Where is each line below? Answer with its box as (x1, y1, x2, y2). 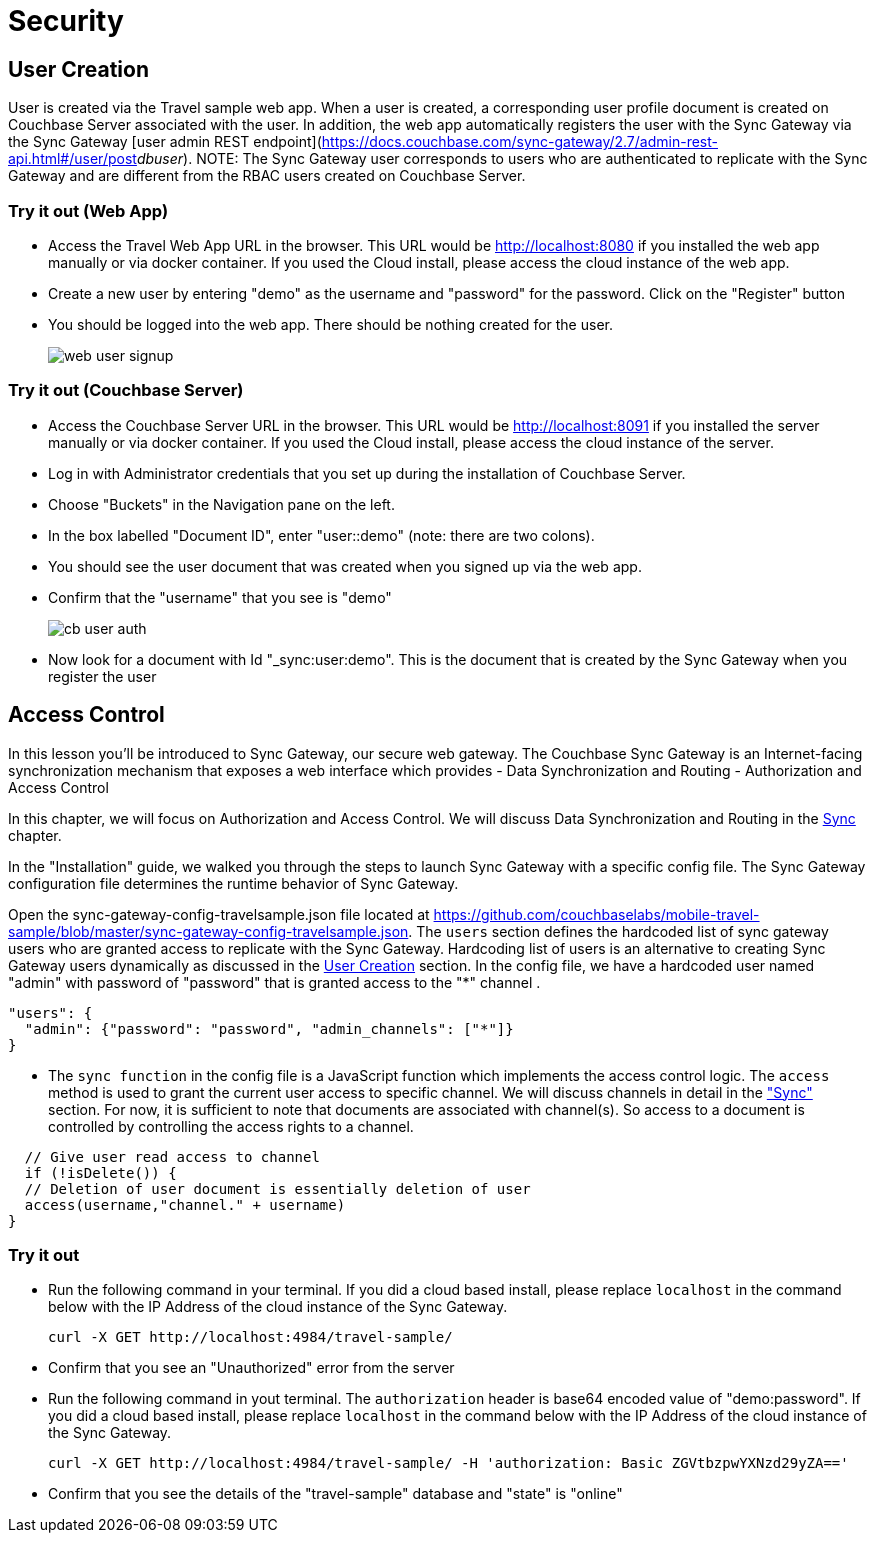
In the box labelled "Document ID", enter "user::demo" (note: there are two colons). (48, 526, 595, 544)
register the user (48, 667, 157, 685)
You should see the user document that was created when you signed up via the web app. (48, 557, 642, 575)
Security (8, 4, 124, 38)
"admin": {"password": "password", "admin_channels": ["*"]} (24, 1020, 514, 1037)
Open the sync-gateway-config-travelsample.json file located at (8, 905, 430, 923)
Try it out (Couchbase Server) (8, 380, 244, 401)
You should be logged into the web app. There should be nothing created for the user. (48, 315, 613, 333)
